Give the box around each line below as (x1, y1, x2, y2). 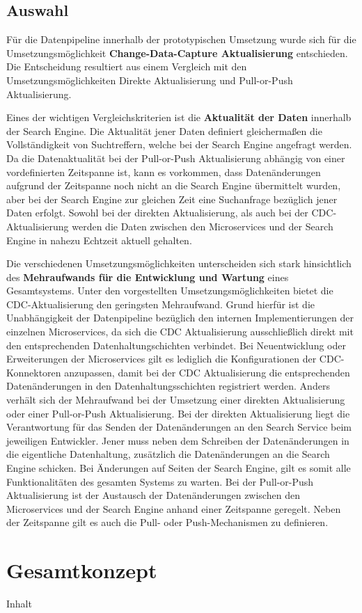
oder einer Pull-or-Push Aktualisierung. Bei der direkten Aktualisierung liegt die (6, 406, 350, 420)
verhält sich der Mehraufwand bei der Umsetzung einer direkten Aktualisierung (6, 392, 345, 407)
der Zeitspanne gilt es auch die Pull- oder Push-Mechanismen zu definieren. (6, 515, 329, 530)
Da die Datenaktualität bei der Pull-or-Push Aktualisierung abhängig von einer (6, 150, 345, 165)
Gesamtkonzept (6, 556, 157, 584)
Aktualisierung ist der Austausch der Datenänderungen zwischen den (6, 488, 300, 502)
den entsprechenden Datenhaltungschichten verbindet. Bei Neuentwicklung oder (6, 337, 346, 352)
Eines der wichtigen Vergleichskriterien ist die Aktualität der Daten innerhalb (6, 110, 352, 125)
